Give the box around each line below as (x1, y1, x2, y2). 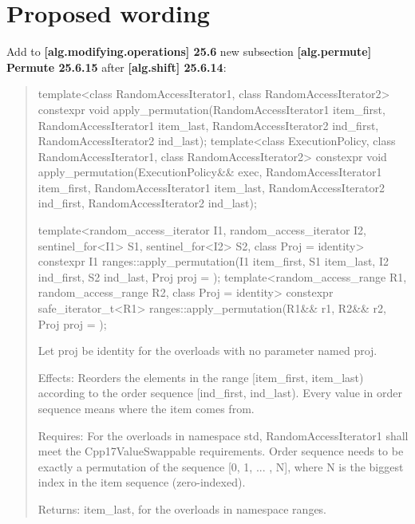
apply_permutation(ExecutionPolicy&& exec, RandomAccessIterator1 (38, 164, 382, 180)
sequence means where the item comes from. (38, 400, 255, 416)
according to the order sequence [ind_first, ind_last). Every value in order (38, 384, 402, 401)
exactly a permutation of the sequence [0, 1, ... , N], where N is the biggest (38, 458, 404, 475)
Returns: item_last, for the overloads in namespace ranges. (38, 500, 327, 517)
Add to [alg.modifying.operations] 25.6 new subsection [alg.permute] (6, 43, 372, 60)
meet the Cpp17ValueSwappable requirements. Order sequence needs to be (38, 443, 404, 459)
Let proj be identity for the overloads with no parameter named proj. (38, 342, 377, 359)
